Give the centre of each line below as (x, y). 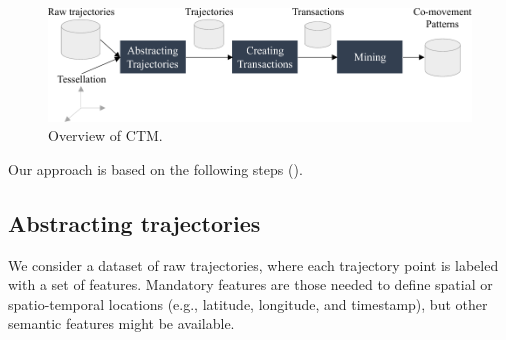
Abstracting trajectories (134, 222)
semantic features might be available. (121, 323)
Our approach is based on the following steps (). (155, 168)
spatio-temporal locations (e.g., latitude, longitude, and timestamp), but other (248, 303)
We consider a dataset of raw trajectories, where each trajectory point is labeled (253, 264)
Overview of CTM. (105, 135)
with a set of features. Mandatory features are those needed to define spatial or (250, 284)
